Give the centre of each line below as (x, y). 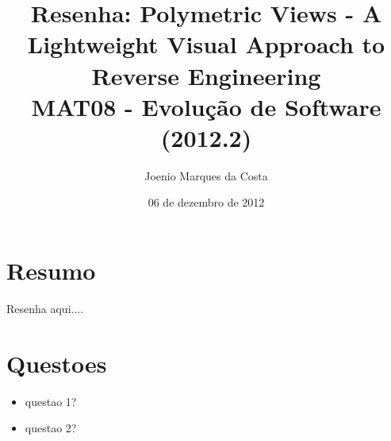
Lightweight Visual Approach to (206, 44)
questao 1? (51, 401)
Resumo (51, 271)
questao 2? (51, 428)
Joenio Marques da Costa (206, 175)
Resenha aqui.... (45, 308)
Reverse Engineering (206, 75)
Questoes (57, 363)
